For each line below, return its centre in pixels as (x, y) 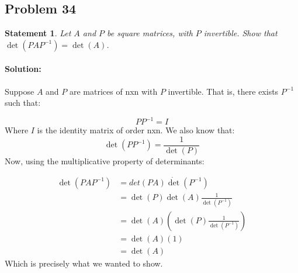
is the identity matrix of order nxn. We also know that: (136, 130)
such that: (23, 103)
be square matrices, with (150, 33)
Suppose (20, 91)
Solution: (23, 69)
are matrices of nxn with (113, 91)
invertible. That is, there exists (223, 91)
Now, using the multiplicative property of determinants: (105, 160)
